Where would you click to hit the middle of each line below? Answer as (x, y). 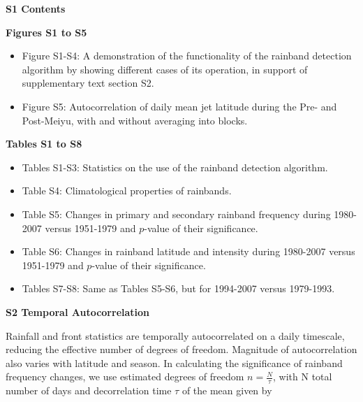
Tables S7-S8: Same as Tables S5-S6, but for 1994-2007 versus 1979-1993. (178, 288)
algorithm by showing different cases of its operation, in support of (165, 69)
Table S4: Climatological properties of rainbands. (127, 191)
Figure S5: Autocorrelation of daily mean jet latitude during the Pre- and (179, 106)
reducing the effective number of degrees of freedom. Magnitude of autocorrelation (181, 349)
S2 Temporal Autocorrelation (78, 311)
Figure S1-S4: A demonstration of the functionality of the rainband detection (187, 56)
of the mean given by (227, 390)
